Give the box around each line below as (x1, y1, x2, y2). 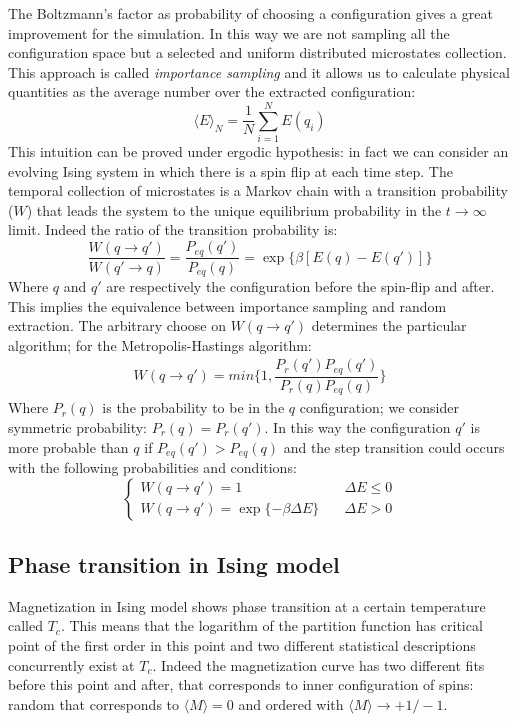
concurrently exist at (8, 654, 135, 675)
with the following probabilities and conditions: (8, 456, 297, 477)
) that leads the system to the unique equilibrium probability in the (26, 199, 442, 220)
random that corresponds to (8, 693, 180, 714)
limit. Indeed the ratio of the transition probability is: (8, 219, 338, 240)
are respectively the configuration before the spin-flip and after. (106, 276, 495, 296)
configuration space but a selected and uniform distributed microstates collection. (8, 42, 507, 63)
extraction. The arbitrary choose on (8, 315, 227, 336)
